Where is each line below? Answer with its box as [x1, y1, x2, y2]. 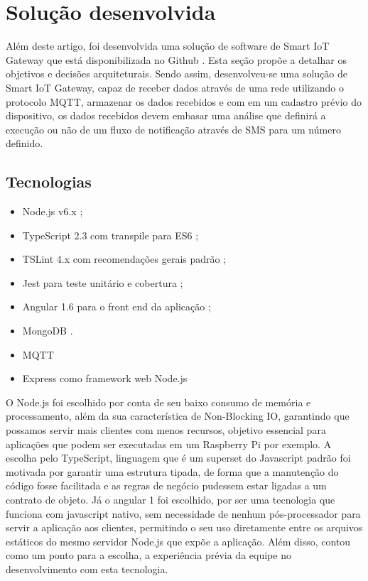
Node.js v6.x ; [22, 204, 83, 219]
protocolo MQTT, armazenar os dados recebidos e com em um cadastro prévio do [6, 94, 362, 109]
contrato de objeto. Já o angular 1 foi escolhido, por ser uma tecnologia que [6, 492, 335, 506]
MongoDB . [22, 323, 73, 338]
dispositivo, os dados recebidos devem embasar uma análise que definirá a [6, 108, 326, 123]
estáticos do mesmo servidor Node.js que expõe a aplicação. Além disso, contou [6, 533, 351, 548]
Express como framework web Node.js [22, 371, 188, 386]
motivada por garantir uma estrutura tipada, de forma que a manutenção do [6, 464, 339, 479]
